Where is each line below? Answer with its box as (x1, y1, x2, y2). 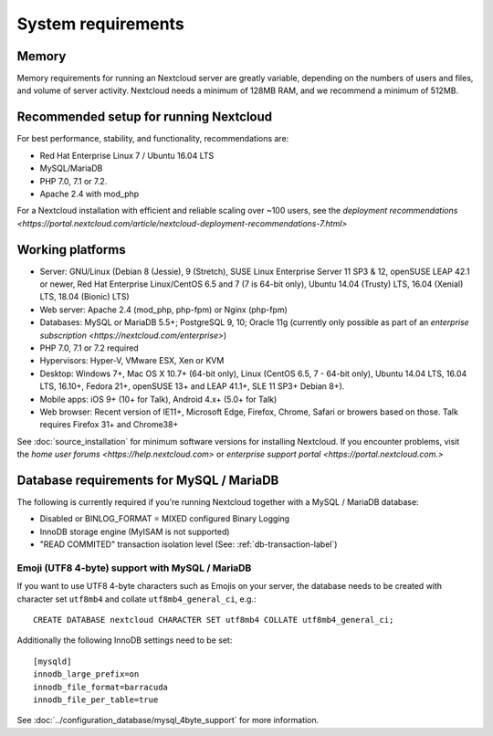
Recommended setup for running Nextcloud (16, 110, 273, 125)
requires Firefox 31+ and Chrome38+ (39, 419, 179, 430)
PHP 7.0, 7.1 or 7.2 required (39, 342, 139, 353)
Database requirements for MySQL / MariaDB (16, 472, 279, 488)
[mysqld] (33, 656, 72, 667)
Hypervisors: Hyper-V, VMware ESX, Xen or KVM (39, 355, 225, 366)
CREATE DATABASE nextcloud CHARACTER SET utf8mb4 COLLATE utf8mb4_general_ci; (33, 615, 394, 626)
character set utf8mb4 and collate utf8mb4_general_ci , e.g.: (16, 594, 257, 605)
